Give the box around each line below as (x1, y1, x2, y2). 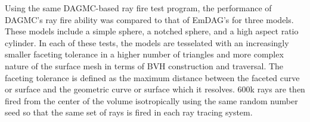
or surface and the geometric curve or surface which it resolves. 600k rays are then (5, 83, 305, 95)
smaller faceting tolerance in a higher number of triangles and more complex (5, 48, 284, 60)
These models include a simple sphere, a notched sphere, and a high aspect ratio (5, 25, 299, 37)
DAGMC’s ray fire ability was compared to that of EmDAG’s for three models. (5, 13, 294, 25)
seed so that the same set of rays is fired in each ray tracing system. (5, 106, 253, 118)
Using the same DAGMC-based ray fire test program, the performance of (5, 2, 272, 14)
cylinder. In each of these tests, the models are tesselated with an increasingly (5, 36, 289, 49)
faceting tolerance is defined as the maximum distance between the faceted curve (5, 71, 300, 84)
